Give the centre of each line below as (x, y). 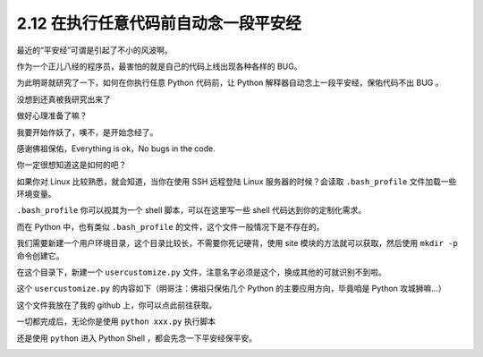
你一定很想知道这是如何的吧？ (72, 165)
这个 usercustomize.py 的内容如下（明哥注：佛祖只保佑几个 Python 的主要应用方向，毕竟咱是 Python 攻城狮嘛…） (231, 289)
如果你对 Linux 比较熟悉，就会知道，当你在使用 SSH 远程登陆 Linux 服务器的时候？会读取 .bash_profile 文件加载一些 (237, 181)
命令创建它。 (40, 256)
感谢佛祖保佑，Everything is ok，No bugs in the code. (116, 149)
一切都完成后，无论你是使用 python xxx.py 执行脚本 (116, 321)
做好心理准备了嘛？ (52, 115)
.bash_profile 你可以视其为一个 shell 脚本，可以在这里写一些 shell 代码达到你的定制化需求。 (191, 210)
